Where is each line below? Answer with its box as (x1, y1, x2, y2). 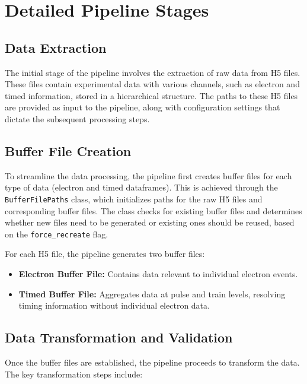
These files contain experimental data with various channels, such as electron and (5, 78, 300, 90)
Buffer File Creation (5, 141, 132, 160)
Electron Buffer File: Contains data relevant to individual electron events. (18, 268, 298, 280)
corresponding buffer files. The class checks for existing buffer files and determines (5, 204, 302, 217)
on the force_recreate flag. (5, 227, 108, 240)
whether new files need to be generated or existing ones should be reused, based (5, 216, 295, 229)
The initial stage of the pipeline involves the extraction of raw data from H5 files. (5, 66, 300, 78)
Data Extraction (5, 38, 107, 56)
